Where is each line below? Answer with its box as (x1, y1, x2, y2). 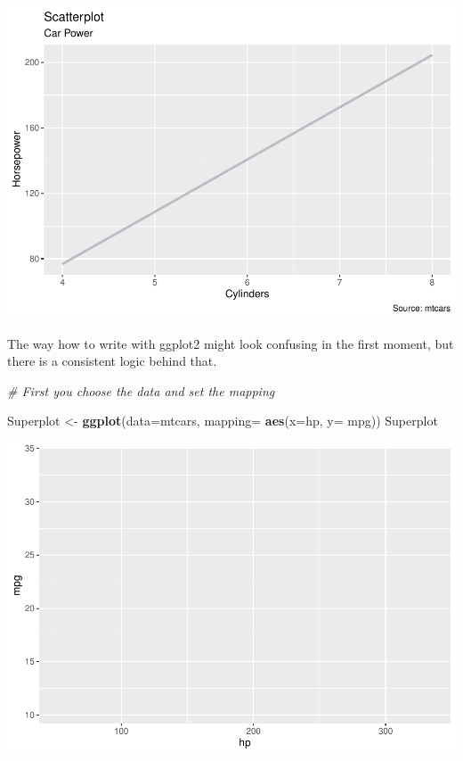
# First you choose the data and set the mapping (7, 381, 275, 400)
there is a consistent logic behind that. (7, 352, 217, 370)
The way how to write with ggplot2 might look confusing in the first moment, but (7, 334, 454, 352)
